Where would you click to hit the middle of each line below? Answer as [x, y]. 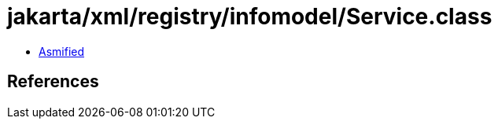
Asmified [62, 51]
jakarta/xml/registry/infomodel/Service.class [250, 17]
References [53, 82]
